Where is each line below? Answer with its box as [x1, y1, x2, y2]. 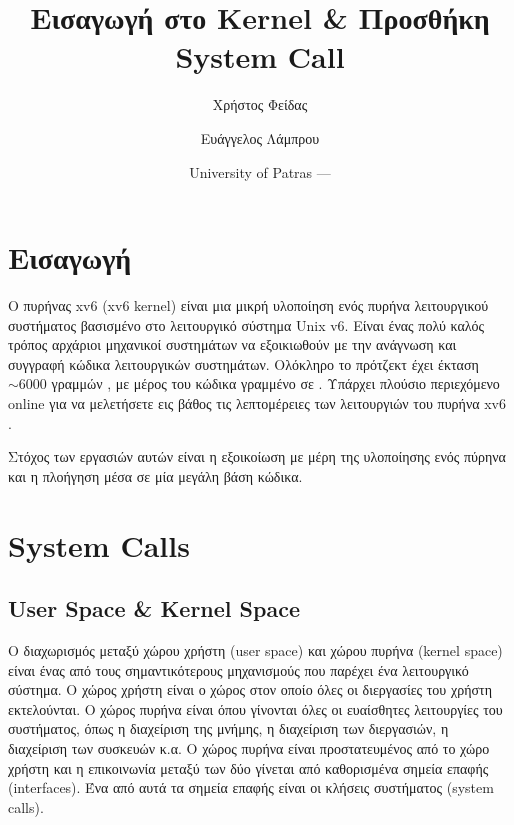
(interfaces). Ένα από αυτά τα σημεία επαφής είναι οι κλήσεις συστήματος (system [8, 777, 494, 798]
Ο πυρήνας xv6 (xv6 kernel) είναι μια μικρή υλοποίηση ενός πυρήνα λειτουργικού [8, 295, 489, 316]
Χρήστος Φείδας [212, 94, 308, 115]
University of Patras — [189, 161, 331, 182]
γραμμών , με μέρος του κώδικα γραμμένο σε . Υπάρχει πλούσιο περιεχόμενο [51, 373, 500, 394]
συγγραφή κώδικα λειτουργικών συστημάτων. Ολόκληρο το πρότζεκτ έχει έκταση [8, 353, 479, 374]
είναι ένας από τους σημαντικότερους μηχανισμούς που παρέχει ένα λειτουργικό [8, 659, 469, 680]
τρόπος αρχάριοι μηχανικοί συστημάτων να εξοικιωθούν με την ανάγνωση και [8, 334, 457, 355]
